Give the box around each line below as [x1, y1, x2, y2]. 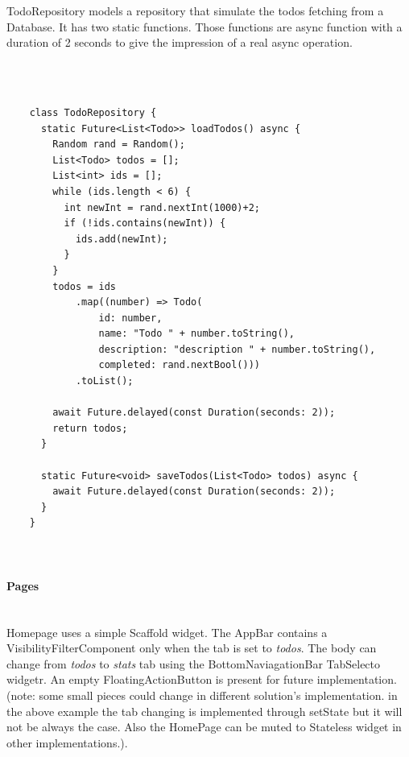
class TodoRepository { [29, 106, 157, 118]
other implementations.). [6, 734, 128, 751]
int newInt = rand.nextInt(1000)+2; [64, 201, 260, 213]
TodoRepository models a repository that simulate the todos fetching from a [6, 2, 384, 19]
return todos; [52, 422, 128, 434]
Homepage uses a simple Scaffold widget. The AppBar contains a [6, 623, 328, 640]
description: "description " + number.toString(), [98, 343, 376, 355]
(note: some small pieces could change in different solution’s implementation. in [6, 686, 398, 703]
